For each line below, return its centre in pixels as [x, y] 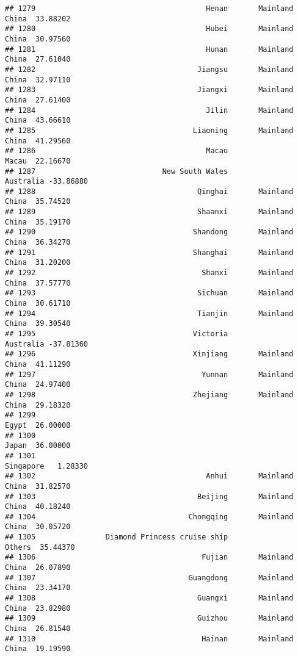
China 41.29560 [38, 141]
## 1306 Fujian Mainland [149, 557]
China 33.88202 [38, 19]
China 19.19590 [38, 649]
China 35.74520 [38, 202]
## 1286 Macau [117, 151]
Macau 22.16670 [38, 161]
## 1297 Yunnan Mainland [149, 374]
